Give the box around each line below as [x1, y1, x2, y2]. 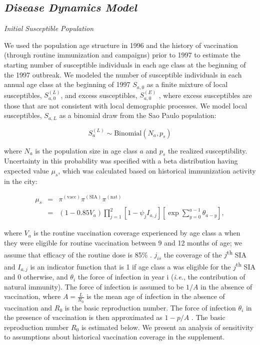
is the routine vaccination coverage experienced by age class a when [33, 227, 240, 238]
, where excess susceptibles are [158, 89, 252, 100]
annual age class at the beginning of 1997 [4, 79, 130, 89]
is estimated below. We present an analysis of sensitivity [81, 321, 254, 332]
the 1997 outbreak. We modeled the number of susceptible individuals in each [4, 69, 242, 79]
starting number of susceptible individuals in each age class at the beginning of [4, 59, 246, 69]
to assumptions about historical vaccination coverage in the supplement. [4, 331, 225, 342]
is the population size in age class [35, 145, 137, 155]
